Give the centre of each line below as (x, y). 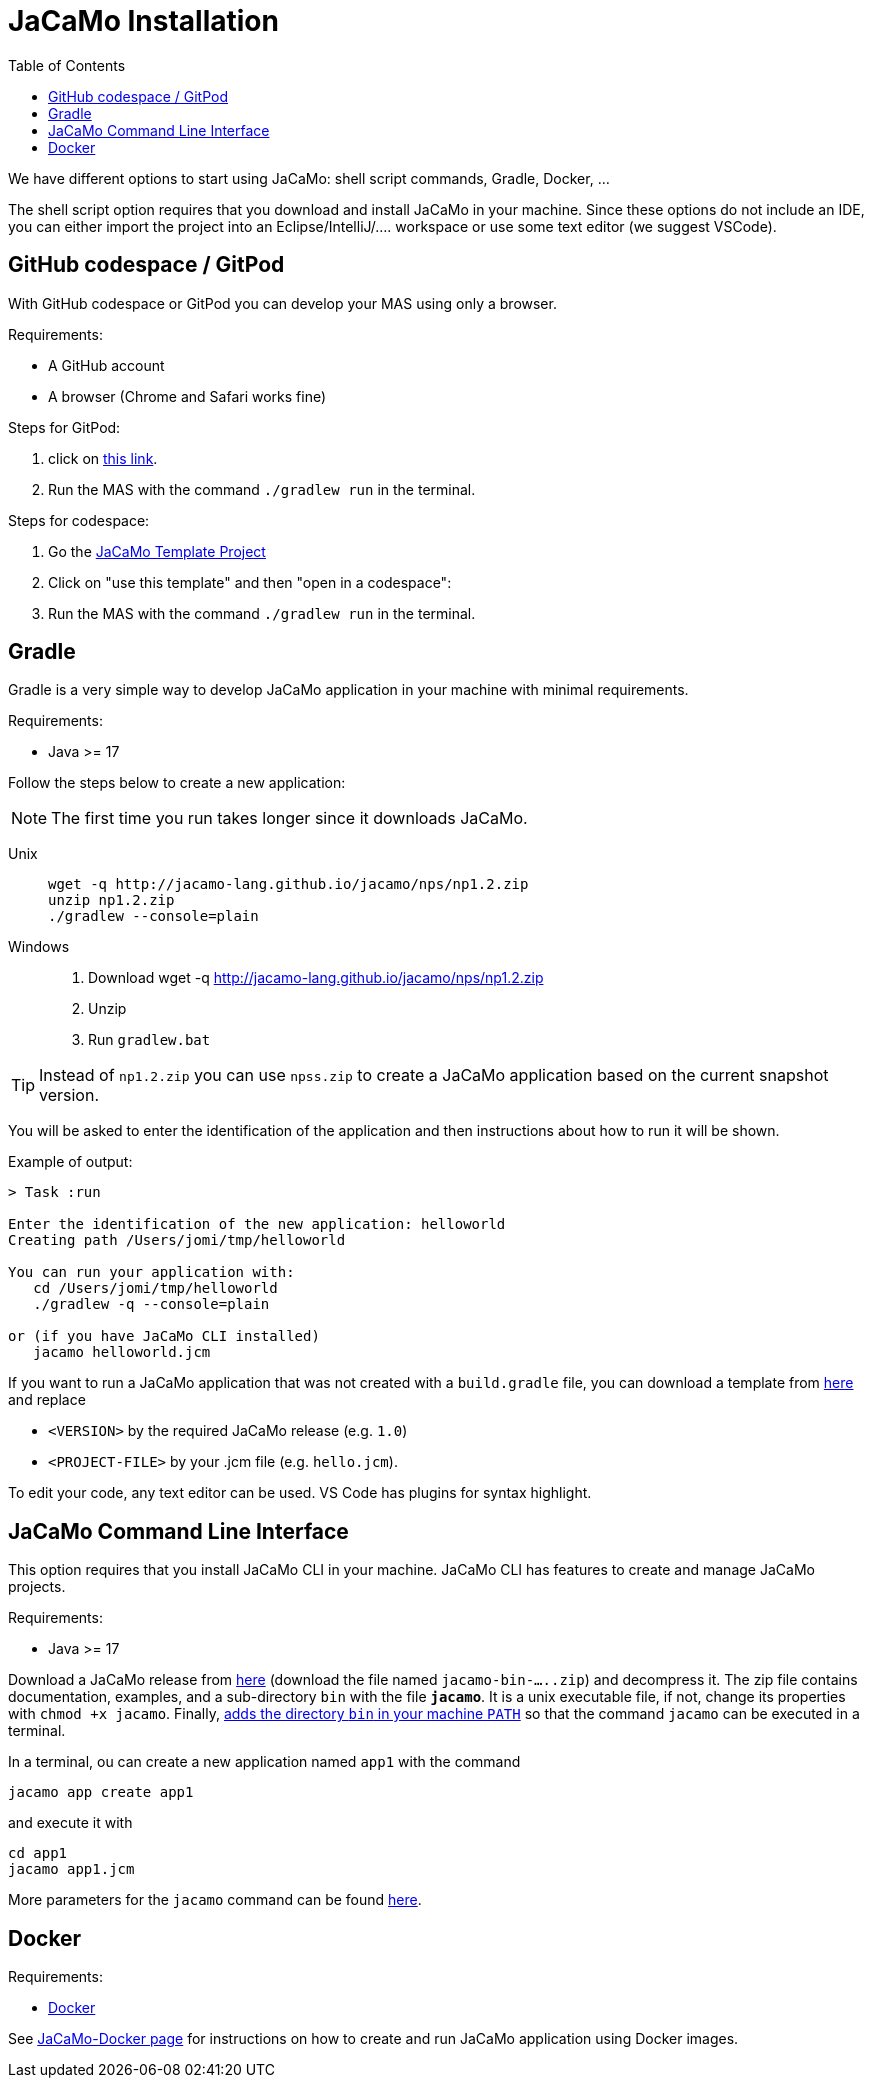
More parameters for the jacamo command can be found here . (215, 1900)
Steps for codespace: (79, 520)
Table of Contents (67, 65)
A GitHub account (106, 365)
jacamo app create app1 (101, 1792)
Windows (39, 947)
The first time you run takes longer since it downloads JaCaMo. (289, 818)
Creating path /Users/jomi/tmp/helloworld (177, 1240)
